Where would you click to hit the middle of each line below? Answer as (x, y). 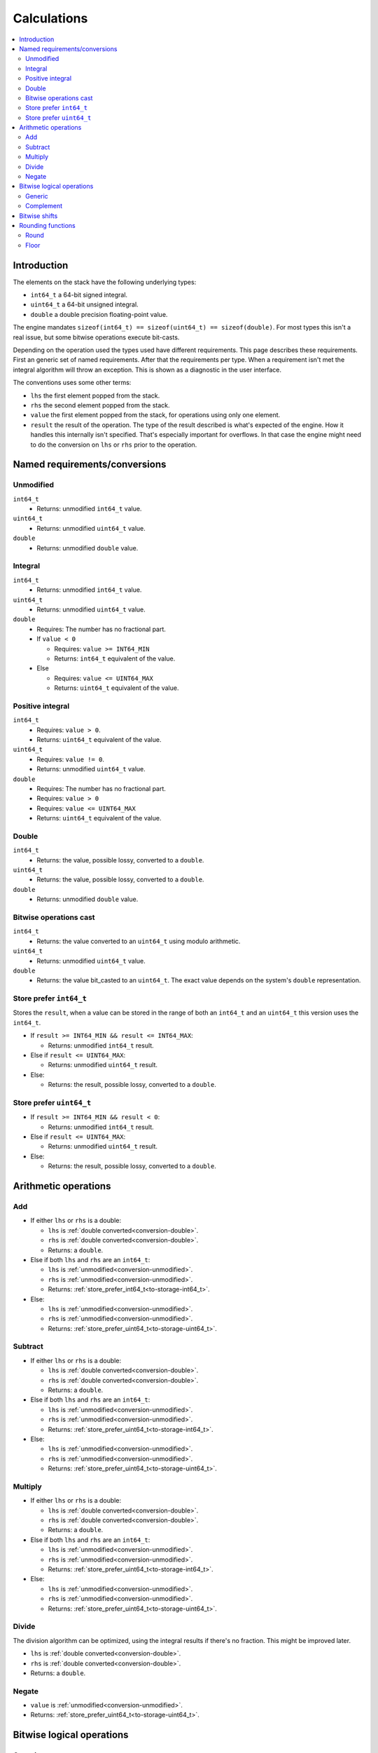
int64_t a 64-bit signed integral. (79, 295)
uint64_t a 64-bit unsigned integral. (85, 304)
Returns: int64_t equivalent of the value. (115, 658)
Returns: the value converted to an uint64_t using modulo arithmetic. (139, 941)
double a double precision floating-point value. (99, 314)
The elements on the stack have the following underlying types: (105, 282)
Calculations (50, 18)
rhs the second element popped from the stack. (100, 405)
